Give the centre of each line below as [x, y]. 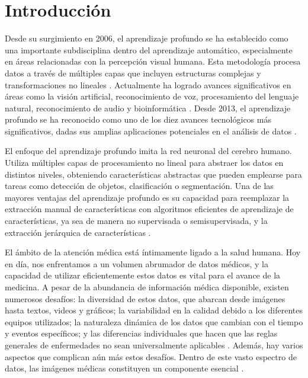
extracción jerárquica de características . [78, 232]
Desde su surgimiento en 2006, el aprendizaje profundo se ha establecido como [147, 38]
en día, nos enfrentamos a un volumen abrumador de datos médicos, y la [137, 263]
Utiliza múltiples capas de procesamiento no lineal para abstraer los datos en [144, 163]
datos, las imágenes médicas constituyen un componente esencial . [124, 368]
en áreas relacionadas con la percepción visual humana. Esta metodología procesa [153, 61]
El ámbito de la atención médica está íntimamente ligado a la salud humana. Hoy [153, 252]
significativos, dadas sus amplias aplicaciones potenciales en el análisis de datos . [151, 131]
